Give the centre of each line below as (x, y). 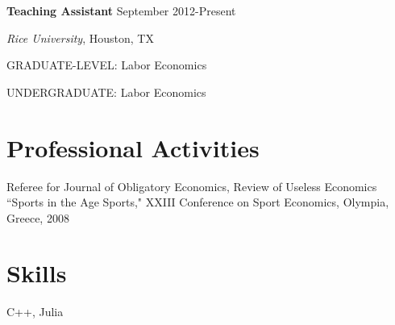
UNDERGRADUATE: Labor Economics (106, 92)
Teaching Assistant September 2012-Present (121, 10)
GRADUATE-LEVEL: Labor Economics (107, 65)
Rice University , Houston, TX (80, 37)
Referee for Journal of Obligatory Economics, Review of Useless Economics (192, 186)
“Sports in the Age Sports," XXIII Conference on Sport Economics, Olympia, (198, 202)
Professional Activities (133, 147)
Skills (37, 273)
